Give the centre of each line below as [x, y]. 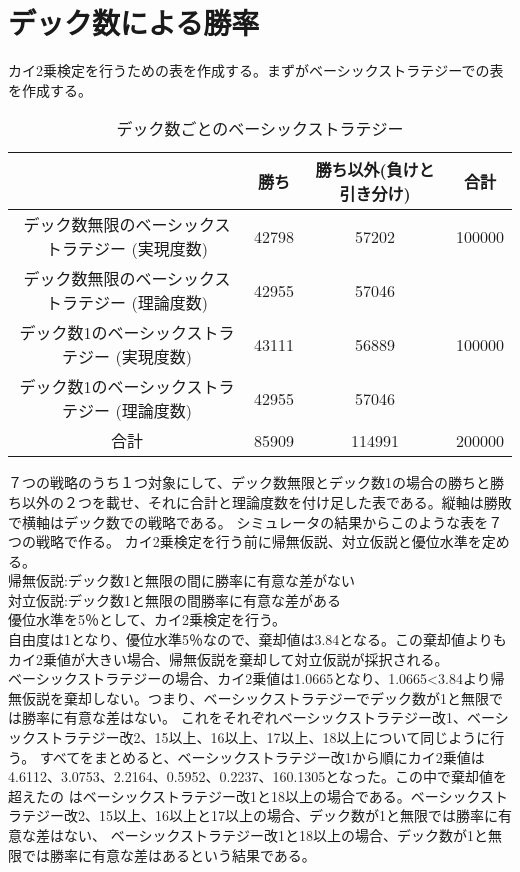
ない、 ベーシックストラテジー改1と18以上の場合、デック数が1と [275, 835]
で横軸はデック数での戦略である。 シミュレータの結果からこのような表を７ [255, 521]
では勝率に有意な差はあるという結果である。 [168, 854]
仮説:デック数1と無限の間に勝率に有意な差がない [195, 580]
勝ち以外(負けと [375, 170]
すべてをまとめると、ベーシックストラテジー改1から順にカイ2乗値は [262, 756]
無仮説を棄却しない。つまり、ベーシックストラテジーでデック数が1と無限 [248, 697]
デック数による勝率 [134, 22]
